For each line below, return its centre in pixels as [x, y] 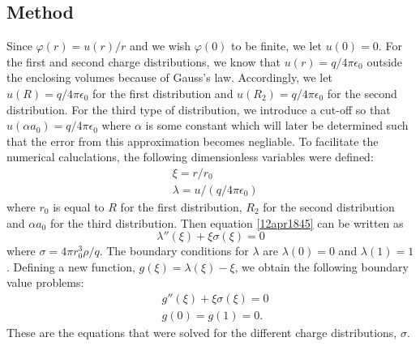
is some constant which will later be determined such [277, 125]
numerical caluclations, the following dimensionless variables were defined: [190, 157]
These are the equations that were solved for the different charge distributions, [202, 333]
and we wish [160, 46]
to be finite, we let [277, 46]
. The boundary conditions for [174, 251]
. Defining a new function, [71, 266]
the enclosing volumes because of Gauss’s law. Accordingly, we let [169, 77]
